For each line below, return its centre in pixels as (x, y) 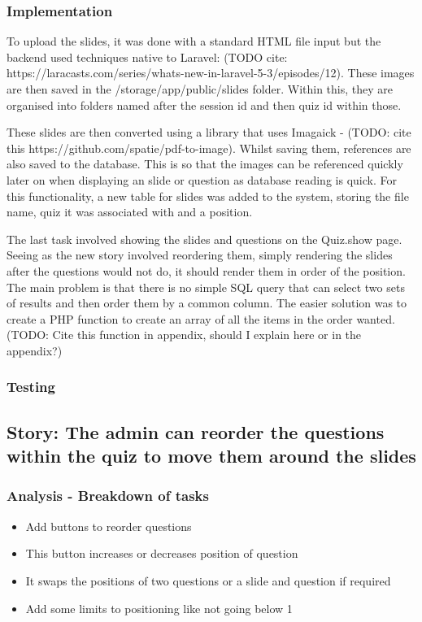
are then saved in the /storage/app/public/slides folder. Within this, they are (200, 89)
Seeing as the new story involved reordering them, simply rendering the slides (200, 255)
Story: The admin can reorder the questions (196, 431)
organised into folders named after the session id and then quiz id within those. (204, 104)
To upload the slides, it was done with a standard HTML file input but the (194, 41)
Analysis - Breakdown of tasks (108, 496)
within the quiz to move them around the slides (211, 456)
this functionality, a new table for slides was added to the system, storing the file (208, 196)
